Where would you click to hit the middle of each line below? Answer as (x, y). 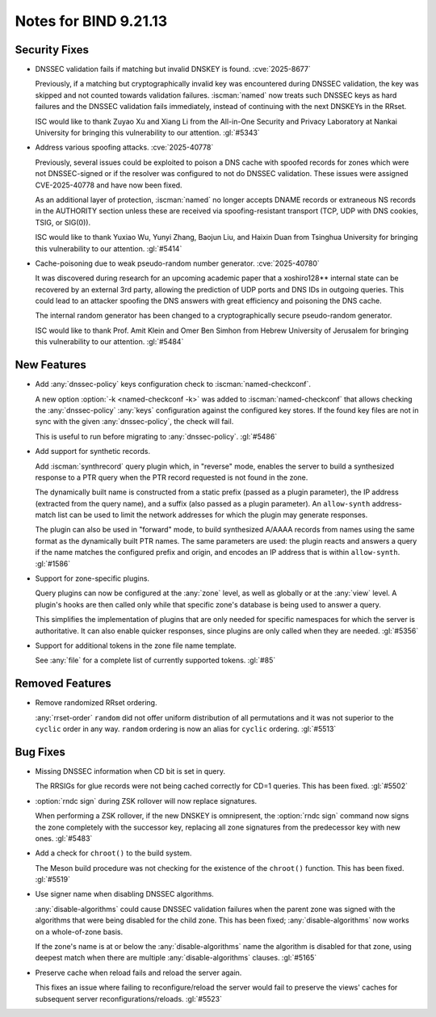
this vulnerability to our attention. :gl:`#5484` (109, 342)
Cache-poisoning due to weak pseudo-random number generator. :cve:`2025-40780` (177, 263)
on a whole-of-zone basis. (79, 931)
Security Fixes (52, 50)
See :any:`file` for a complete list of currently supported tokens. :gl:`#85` (155, 660)
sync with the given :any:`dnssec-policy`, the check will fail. (134, 422)
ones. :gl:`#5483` (64, 838)
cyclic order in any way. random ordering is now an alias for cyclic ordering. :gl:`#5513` (186, 729)
